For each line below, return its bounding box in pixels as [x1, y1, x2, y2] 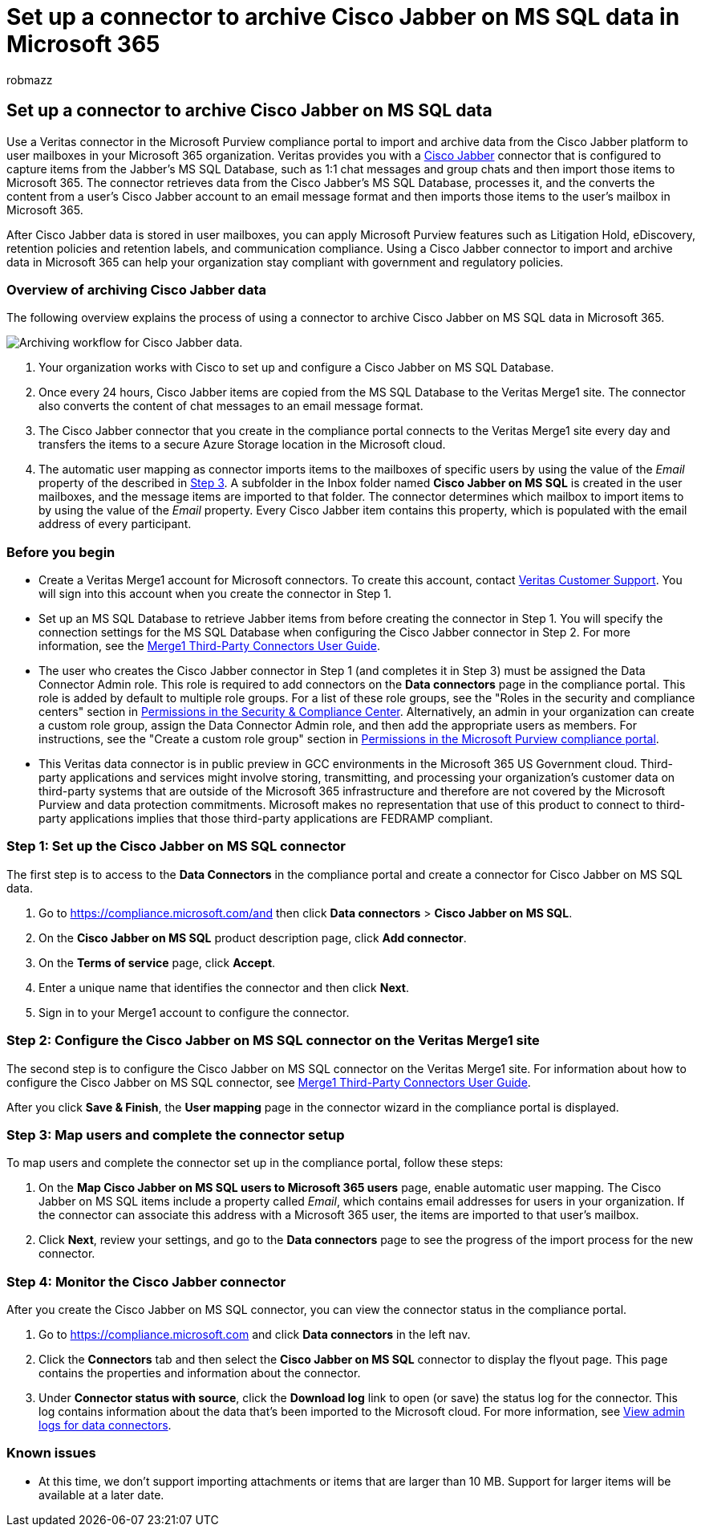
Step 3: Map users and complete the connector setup [6, 1126, 345, 1143]
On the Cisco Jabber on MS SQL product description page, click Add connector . [38, 930, 467, 945]
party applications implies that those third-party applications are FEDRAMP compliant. [38, 811, 493, 826]
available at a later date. [38, 1487, 164, 1502]
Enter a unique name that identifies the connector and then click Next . [38, 980, 409, 994]
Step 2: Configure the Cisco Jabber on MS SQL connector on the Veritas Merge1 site [6, 1032, 540, 1049]
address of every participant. [38, 517, 192, 531]
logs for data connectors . [38, 1418, 172, 1433]
